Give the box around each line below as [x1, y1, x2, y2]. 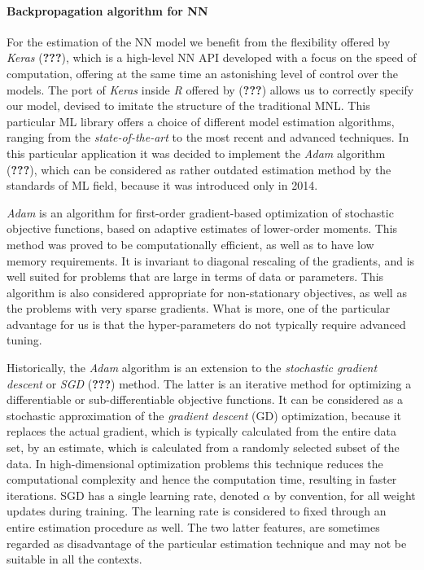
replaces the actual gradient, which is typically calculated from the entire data [7, 423, 397, 440]
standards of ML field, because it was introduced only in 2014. [7, 177, 318, 194]
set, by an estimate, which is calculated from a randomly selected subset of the [7, 439, 400, 456]
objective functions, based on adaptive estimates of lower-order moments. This [7, 220, 398, 237]
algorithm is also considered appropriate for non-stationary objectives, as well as [7, 283, 407, 300]
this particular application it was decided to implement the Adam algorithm [7, 144, 386, 161]
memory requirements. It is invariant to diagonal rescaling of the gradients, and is [7, 252, 415, 269]
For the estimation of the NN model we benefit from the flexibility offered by [7, 33, 391, 50]
